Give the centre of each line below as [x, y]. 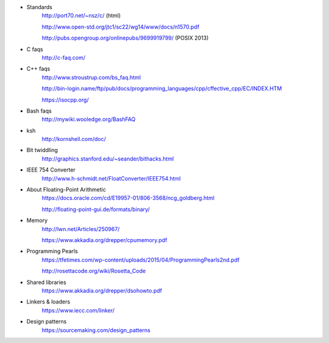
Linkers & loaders [48, 302]
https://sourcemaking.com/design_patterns [96, 330]
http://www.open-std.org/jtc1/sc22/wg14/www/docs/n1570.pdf [121, 27]
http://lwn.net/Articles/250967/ [81, 229]
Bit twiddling [42, 150]
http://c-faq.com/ [63, 57]
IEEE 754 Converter [51, 170]
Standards [40, 7]
